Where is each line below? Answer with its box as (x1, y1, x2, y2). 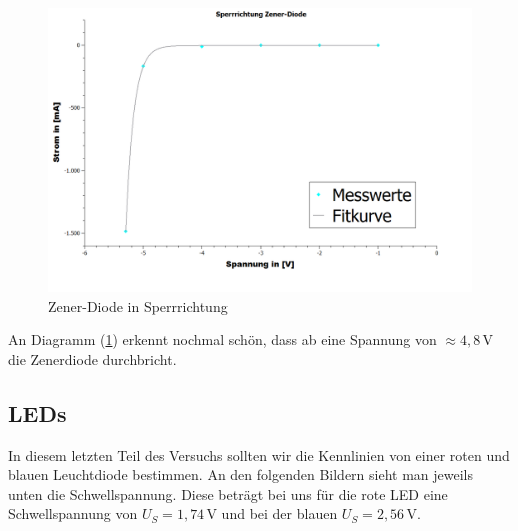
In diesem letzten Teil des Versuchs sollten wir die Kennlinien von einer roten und (8, 444, 510, 465)
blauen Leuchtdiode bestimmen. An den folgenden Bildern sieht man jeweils (8, 464, 473, 485)
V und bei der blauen (206, 503, 338, 524)
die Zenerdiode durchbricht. (8, 348, 177, 369)
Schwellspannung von (8, 503, 138, 524)
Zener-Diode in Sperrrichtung (48, 295, 228, 316)
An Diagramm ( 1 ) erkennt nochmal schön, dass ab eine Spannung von (8, 329, 437, 350)
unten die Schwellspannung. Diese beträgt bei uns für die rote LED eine (8, 483, 448, 504)
